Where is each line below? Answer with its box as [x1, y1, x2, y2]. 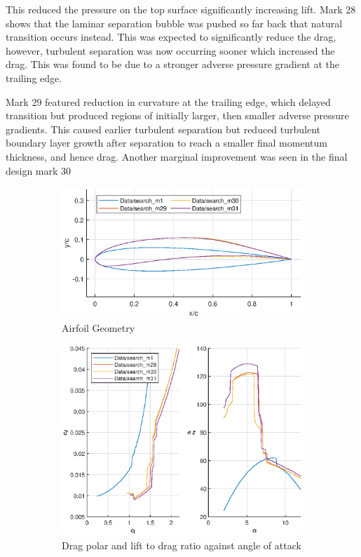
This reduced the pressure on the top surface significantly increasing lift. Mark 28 [6, 2, 356, 16]
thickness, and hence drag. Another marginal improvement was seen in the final [6, 149, 348, 163]
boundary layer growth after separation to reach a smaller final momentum [6, 135, 327, 150]
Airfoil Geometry [62, 320, 135, 335]
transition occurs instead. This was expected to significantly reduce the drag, [6, 29, 336, 44]
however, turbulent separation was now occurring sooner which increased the [6, 43, 335, 58]
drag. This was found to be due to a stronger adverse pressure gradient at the [6, 57, 339, 72]
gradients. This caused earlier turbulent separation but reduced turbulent [6, 121, 321, 136]
